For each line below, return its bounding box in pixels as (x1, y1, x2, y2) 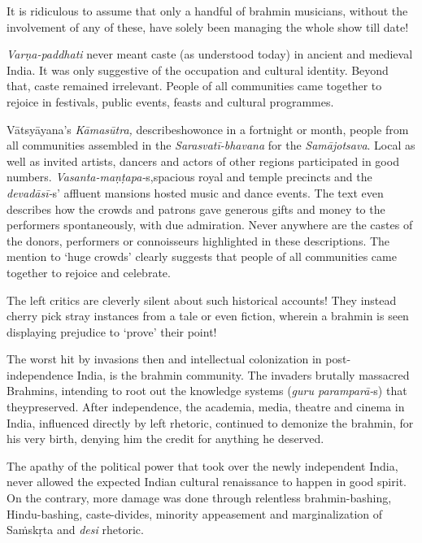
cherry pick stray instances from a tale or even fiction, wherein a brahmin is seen (7, 307, 409, 324)
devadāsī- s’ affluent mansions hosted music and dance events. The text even (7, 184, 384, 201)
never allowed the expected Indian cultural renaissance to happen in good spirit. (7, 473, 407, 490)
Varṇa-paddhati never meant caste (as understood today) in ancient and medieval (7, 46, 413, 63)
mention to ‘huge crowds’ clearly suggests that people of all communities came (7, 248, 397, 265)
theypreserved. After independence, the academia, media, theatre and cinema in (7, 398, 405, 415)
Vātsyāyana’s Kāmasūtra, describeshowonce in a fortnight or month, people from (7, 120, 409, 137)
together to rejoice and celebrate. (7, 263, 171, 280)
